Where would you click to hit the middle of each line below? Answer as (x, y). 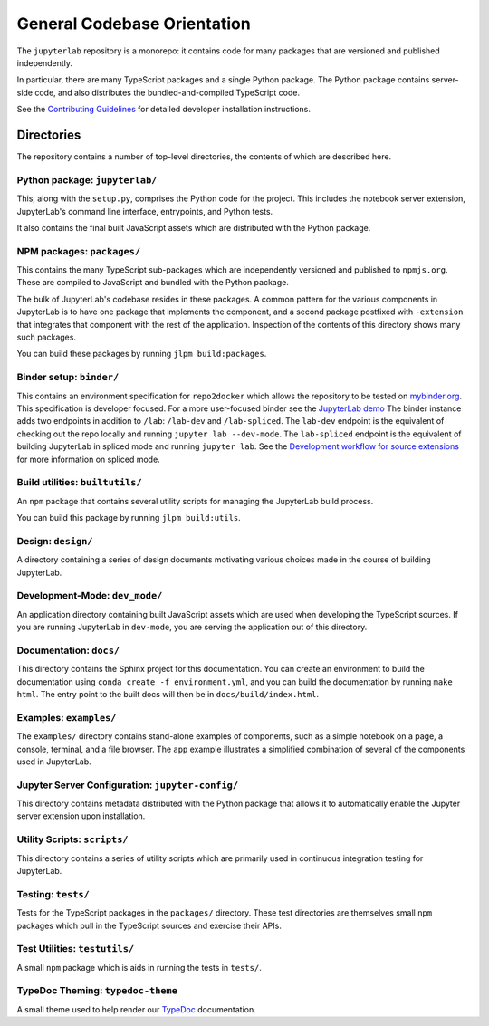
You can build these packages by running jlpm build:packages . (142, 354)
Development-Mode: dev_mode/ (90, 596)
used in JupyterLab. (54, 762)
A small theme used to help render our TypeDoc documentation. (137, 1009)
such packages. (47, 337)
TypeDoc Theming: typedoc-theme (97, 991)
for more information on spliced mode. (88, 459)
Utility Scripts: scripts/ (72, 839)
